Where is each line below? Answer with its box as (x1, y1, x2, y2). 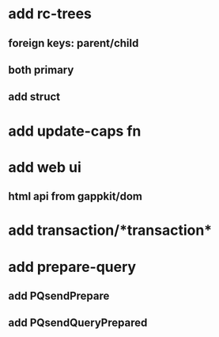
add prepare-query (8, 258, 137, 276)
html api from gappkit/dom (8, 190, 143, 203)
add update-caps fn (8, 122, 142, 140)
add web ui (8, 158, 81, 176)
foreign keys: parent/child (8, 36, 139, 50)
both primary (8, 63, 74, 76)
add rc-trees (8, 5, 93, 23)
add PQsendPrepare (8, 289, 110, 302)
